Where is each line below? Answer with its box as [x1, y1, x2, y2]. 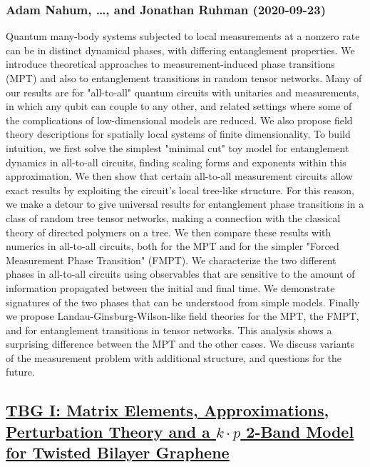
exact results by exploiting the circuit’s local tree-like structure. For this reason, [6, 182, 354, 197]
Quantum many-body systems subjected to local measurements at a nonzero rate [6, 29, 360, 44]
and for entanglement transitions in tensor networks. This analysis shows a [6, 322, 332, 337]
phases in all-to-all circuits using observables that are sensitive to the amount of [6, 266, 355, 281]
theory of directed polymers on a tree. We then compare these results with [6, 224, 332, 239]
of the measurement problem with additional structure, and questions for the [6, 350, 342, 365]
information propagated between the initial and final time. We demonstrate [6, 280, 335, 295]
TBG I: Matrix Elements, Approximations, [6, 399, 329, 421]
